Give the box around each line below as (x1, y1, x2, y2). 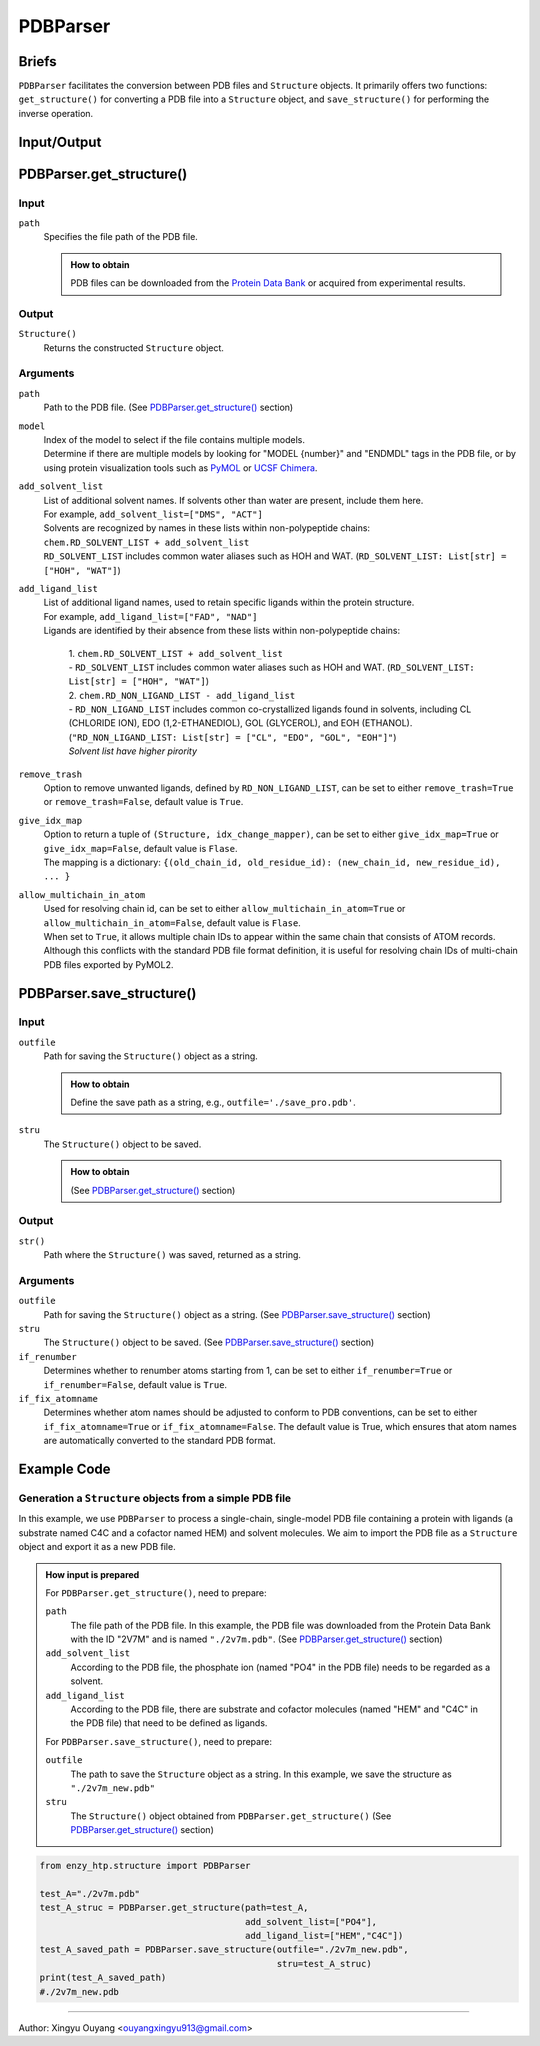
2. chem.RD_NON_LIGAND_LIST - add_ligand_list (68, 689, 296, 701)
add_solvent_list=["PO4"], (245, 1916, 378, 1927)
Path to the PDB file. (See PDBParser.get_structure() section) (43, 401, 294, 414)
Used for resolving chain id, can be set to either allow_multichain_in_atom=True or (43, 903, 406, 915)
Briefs (18, 53, 57, 70)
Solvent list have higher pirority (68, 745, 198, 757)
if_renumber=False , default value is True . (43, 1378, 228, 1390)
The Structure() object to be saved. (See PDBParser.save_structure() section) (43, 1336, 375, 1349)
